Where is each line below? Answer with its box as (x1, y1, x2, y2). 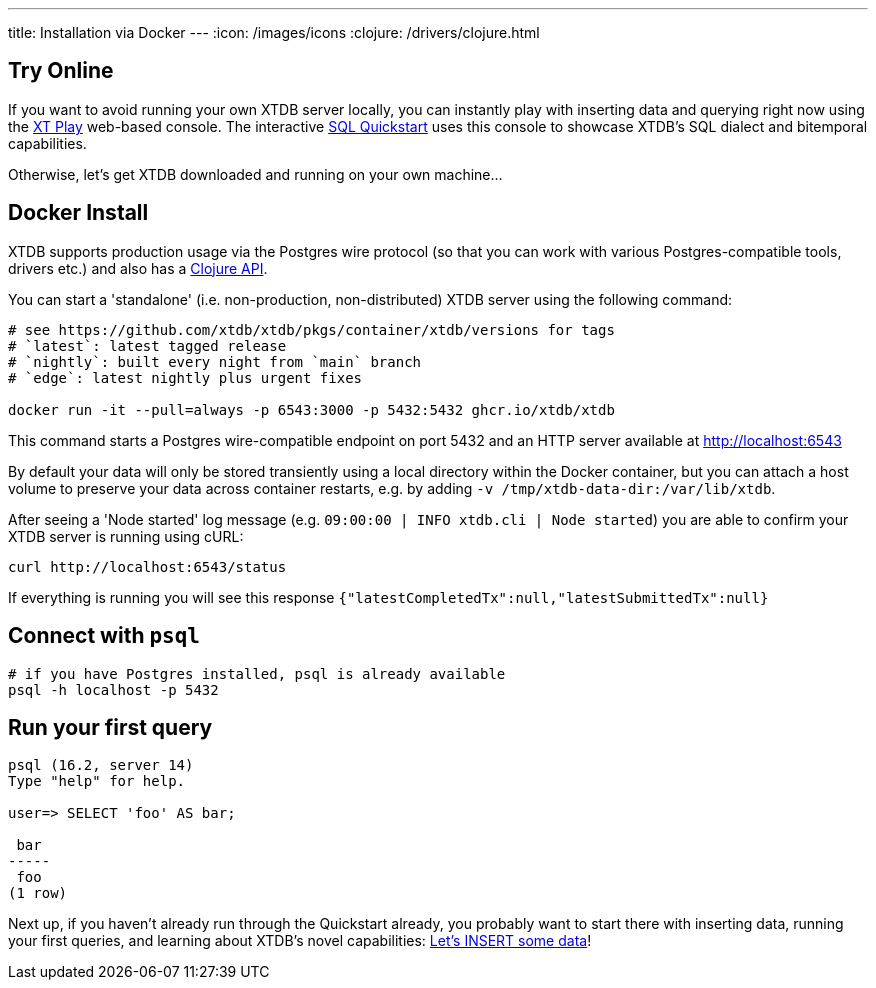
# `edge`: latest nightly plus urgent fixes (8, 369, 363, 386)
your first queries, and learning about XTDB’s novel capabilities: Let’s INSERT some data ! (8, 932, 592, 950)
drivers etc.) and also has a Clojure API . (8, 259, 268, 277)
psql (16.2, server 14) (8, 757, 194, 774)
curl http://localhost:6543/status (8, 558, 287, 575)
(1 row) (8, 885, 68, 902)
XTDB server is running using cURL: (8, 527, 244, 545)
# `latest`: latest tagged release (8, 337, 287, 354)
